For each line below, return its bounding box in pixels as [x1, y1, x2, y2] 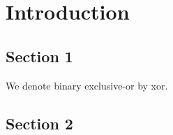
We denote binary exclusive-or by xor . [6, 78, 168, 92]
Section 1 [6, 45, 73, 66]
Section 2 [6, 112, 73, 134]
